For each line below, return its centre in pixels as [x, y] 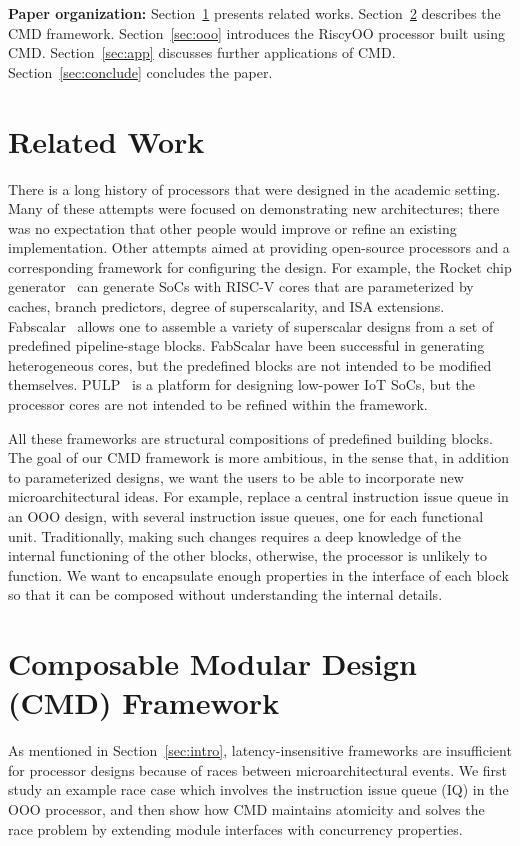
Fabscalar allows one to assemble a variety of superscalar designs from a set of [251, 325]
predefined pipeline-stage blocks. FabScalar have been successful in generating [246, 345]
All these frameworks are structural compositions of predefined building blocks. [250, 437]
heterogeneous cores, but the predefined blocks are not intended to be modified [250, 364]
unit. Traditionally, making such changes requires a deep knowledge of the [235, 535]
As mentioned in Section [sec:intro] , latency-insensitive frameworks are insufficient [260, 750]
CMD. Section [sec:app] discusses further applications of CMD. [202, 52]
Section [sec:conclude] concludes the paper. [140, 71]
